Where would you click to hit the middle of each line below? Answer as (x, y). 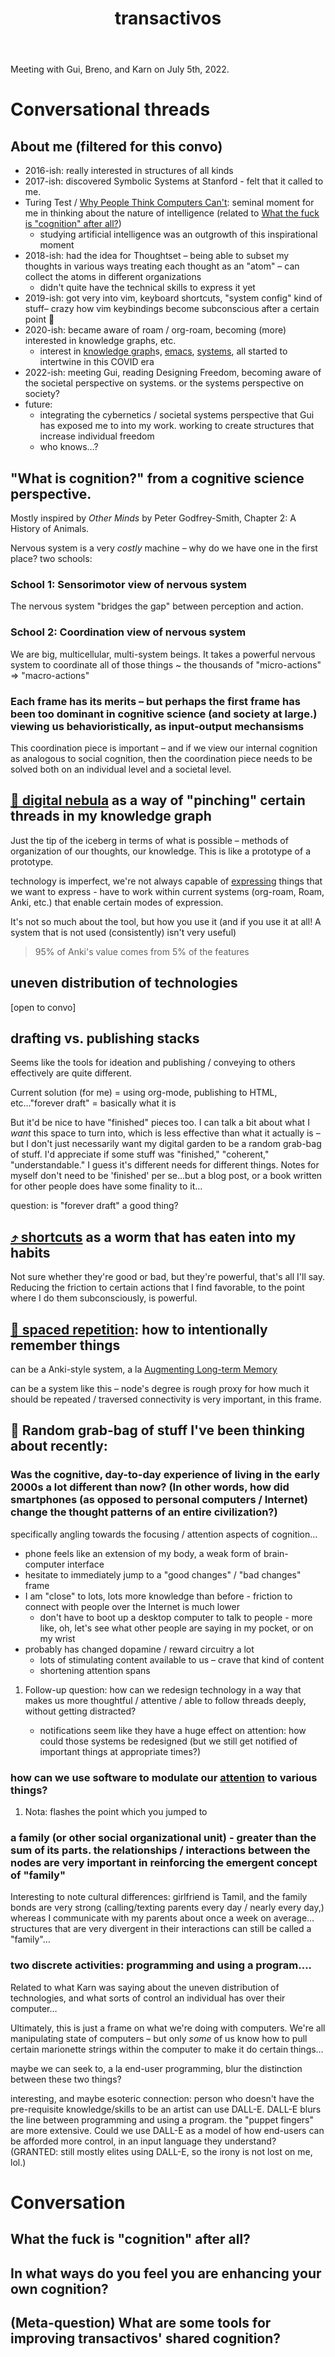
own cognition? (59, 2288)
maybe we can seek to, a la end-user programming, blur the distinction (156, 2068)
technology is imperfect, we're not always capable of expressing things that (166, 881)
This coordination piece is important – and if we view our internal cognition (164, 748)
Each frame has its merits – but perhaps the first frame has (155, 701)
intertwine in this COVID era (97, 362)
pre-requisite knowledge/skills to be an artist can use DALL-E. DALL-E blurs (166, 2109)
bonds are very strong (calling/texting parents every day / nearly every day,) (167, 1908)
